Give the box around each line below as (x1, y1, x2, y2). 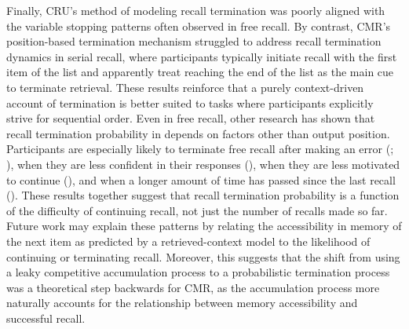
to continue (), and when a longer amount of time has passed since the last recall (6, 171, 396, 188)
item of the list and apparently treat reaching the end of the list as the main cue (6, 64, 394, 80)
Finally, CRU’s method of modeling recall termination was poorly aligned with (6, 2, 385, 18)
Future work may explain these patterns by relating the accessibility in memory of (6, 218, 402, 234)
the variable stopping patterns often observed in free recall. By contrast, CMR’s (6, 17, 391, 34)
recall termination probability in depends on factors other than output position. (6, 125, 390, 141)
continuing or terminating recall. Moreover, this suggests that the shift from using (6, 248, 400, 265)
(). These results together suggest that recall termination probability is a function (6, 187, 400, 203)
